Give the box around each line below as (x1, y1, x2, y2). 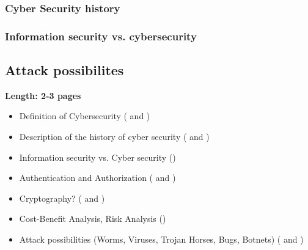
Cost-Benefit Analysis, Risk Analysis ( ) (19, 212, 166, 225)
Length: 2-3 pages (5, 89, 81, 101)
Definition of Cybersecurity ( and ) (19, 109, 150, 122)
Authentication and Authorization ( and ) (19, 171, 176, 184)
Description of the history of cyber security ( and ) (19, 130, 210, 143)
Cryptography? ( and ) (19, 191, 105, 204)
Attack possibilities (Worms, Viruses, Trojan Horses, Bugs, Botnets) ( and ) (19, 233, 304, 246)
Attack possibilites (5, 61, 124, 79)
